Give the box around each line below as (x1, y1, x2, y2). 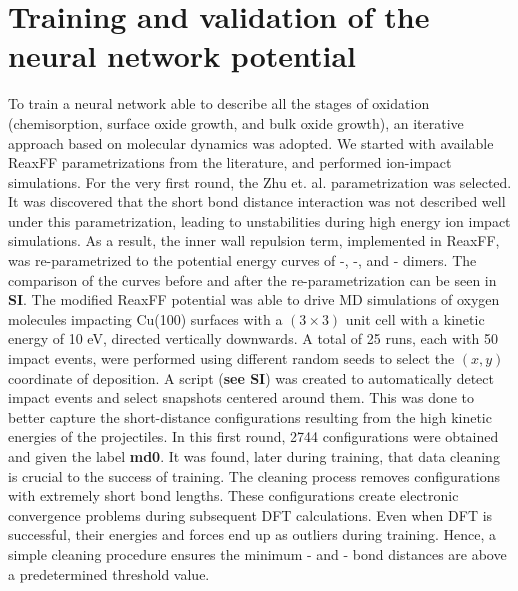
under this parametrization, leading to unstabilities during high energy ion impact (8, 210, 511, 231)
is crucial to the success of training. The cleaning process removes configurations (8, 465, 500, 486)
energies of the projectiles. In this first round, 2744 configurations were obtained (8, 426, 499, 447)
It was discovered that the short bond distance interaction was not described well (8, 191, 506, 212)
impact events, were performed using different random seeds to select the (8, 348, 455, 369)
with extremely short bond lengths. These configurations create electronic (8, 485, 459, 506)
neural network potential (8, 35, 357, 76)
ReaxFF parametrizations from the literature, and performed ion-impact (8, 152, 452, 173)
